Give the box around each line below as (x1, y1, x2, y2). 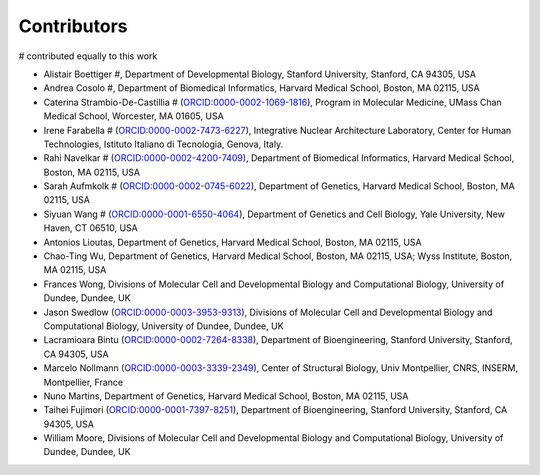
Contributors (18, 15, 129, 37)
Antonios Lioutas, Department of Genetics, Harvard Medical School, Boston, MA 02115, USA (43, 236, 422, 248)
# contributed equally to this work (18, 50, 158, 62)
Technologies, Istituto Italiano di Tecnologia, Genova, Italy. (43, 138, 284, 150)
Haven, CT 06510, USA (43, 222, 139, 234)
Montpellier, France (43, 376, 124, 388)
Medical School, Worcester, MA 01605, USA (43, 110, 224, 122)
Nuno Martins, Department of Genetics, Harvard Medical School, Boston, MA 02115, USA (43, 390, 409, 402)
